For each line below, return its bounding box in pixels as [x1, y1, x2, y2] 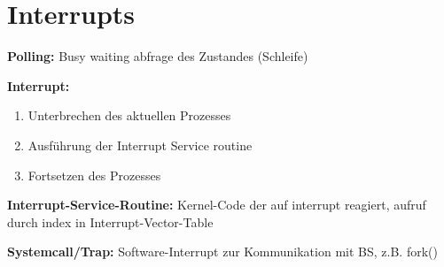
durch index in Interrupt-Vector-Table [7, 212, 214, 231]
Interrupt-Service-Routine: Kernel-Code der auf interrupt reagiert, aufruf [7, 195, 426, 214]
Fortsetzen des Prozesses [27, 165, 161, 184]
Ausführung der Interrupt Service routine [27, 135, 253, 154]
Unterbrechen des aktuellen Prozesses [27, 106, 231, 125]
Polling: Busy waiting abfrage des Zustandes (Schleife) [7, 47, 308, 65]
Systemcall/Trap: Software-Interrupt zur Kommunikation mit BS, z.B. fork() [7, 242, 438, 261]
